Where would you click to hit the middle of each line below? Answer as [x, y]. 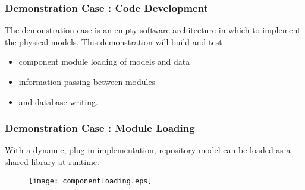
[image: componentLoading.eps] [90, 181]
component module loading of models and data [104, 61]
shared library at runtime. [52, 161]
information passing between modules [87, 81]
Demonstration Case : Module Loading [100, 128]
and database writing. [58, 101]
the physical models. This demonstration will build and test [114, 41]
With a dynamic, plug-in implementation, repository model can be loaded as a [148, 150]
